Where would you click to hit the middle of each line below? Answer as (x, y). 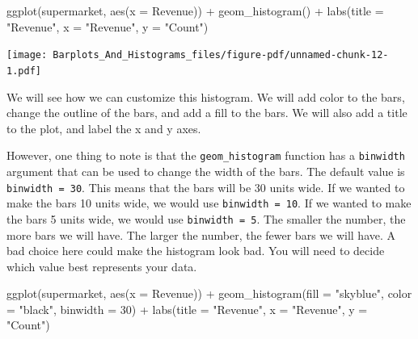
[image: (27, 55)
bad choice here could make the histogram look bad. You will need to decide (196, 251)
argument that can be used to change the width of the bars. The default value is (206, 171)
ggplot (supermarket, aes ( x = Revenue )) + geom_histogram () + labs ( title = (195, 10)
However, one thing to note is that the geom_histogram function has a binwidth (206, 155)
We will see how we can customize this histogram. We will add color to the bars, (206, 96)
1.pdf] (24, 71)
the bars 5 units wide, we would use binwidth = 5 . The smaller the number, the (206, 218)
